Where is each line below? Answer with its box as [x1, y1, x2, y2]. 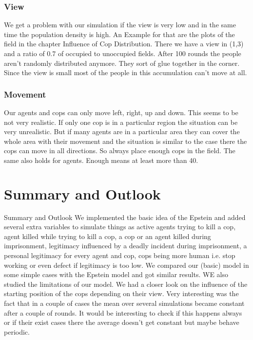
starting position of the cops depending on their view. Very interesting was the [4, 288, 239, 299]
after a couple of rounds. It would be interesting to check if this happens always [4, 307, 242, 318]
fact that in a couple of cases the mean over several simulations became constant [4, 298, 245, 308]
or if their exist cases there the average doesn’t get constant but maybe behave [4, 317, 239, 327]
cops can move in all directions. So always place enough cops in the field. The [4, 145, 235, 156]
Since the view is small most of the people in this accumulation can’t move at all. [4, 67, 247, 78]
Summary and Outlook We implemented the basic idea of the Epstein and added [4, 212, 246, 222]
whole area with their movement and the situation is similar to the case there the [4, 136, 247, 146]
